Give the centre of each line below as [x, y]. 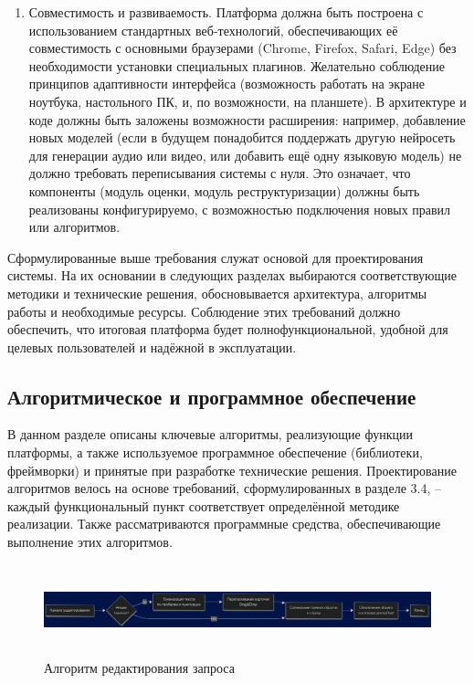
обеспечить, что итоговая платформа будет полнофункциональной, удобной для [228, 329]
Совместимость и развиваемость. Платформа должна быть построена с [226, 12]
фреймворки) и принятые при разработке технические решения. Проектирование [232, 470]
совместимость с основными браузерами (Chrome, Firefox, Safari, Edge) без [242, 48]
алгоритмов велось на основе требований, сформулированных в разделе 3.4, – [224, 488]
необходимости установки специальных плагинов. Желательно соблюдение [237, 65]
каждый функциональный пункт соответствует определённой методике [204, 505]
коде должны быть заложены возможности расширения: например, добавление [247, 119]
